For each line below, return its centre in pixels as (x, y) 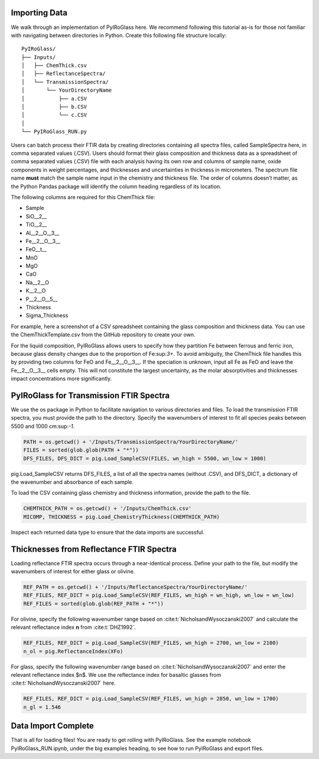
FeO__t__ (36, 249)
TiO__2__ (36, 225)
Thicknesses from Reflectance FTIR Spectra (94, 549)
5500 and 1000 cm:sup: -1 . (43, 426)
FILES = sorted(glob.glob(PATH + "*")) (81, 450)
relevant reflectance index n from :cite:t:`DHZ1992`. (73, 627)
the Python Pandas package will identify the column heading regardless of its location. (116, 186)
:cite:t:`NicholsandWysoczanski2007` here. (63, 683)
